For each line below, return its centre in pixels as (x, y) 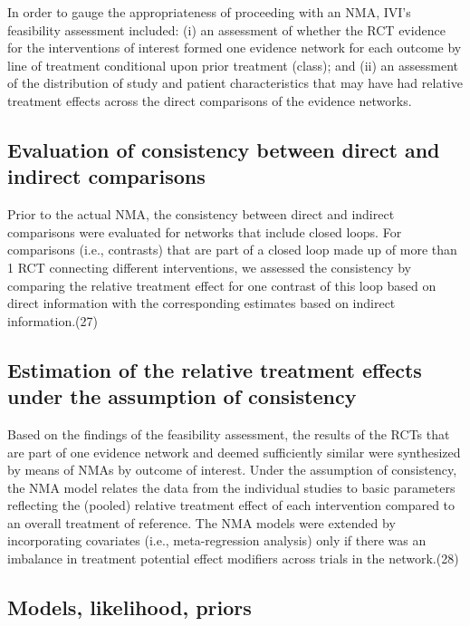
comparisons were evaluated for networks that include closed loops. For (205, 231)
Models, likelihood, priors (129, 607)
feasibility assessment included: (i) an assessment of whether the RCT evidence (226, 29)
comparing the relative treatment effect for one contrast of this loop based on (222, 285)
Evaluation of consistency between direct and (224, 149)
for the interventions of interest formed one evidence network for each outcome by (235, 48)
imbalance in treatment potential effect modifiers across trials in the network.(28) (233, 559)
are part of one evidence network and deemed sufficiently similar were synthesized (234, 452)
